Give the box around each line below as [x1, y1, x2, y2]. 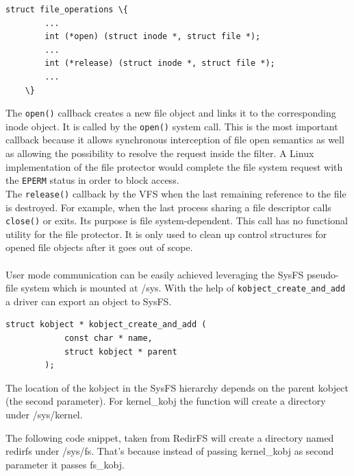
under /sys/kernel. [5, 407, 83, 421]
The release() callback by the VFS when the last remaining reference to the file [5, 186, 346, 200]
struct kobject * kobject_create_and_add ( [5, 320, 207, 330]
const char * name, [64, 333, 153, 344]
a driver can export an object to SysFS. [5, 294, 172, 308]
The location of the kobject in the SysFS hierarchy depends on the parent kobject [5, 380, 349, 394]
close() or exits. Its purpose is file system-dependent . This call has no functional [5, 213, 348, 228]
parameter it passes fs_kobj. [5, 457, 125, 471]
